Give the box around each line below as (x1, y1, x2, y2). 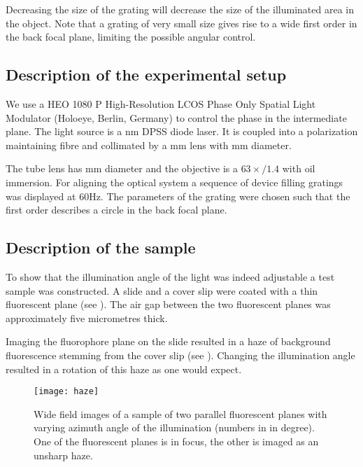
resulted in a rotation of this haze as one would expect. (6, 361, 242, 376)
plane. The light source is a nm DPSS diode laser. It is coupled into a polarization (6, 124, 358, 139)
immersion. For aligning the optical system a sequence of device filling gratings (6, 174, 343, 189)
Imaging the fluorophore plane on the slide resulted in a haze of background (6, 334, 331, 349)
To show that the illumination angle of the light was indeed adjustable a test (6, 269, 335, 284)
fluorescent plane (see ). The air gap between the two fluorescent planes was (6, 297, 331, 312)
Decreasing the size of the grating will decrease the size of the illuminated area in (6, 2, 354, 16)
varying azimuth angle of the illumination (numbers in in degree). (34, 420, 315, 435)
